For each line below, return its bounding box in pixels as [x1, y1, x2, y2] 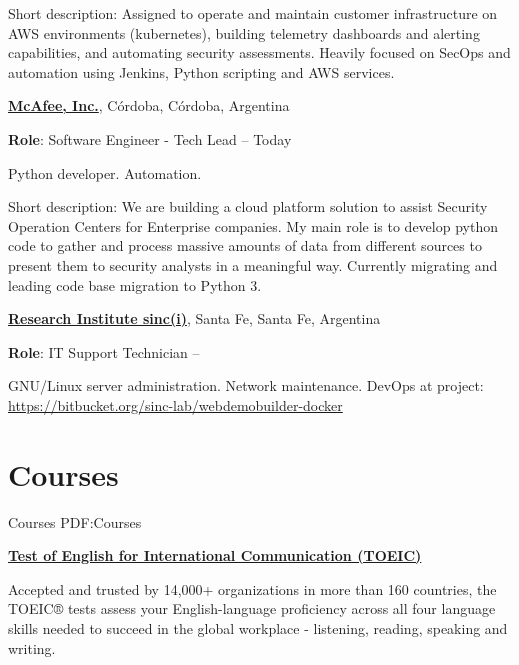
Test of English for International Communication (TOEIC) [8, 545, 422, 566]
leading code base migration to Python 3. [8, 274, 262, 295]
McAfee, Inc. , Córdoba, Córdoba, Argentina [8, 95, 290, 116]
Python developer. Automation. [8, 162, 202, 183]
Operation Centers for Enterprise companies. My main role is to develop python [8, 215, 498, 236]
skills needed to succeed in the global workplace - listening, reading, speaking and [8, 618, 508, 638]
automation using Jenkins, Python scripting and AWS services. [8, 61, 395, 82]
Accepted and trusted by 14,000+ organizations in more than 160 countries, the [8, 578, 497, 599]
